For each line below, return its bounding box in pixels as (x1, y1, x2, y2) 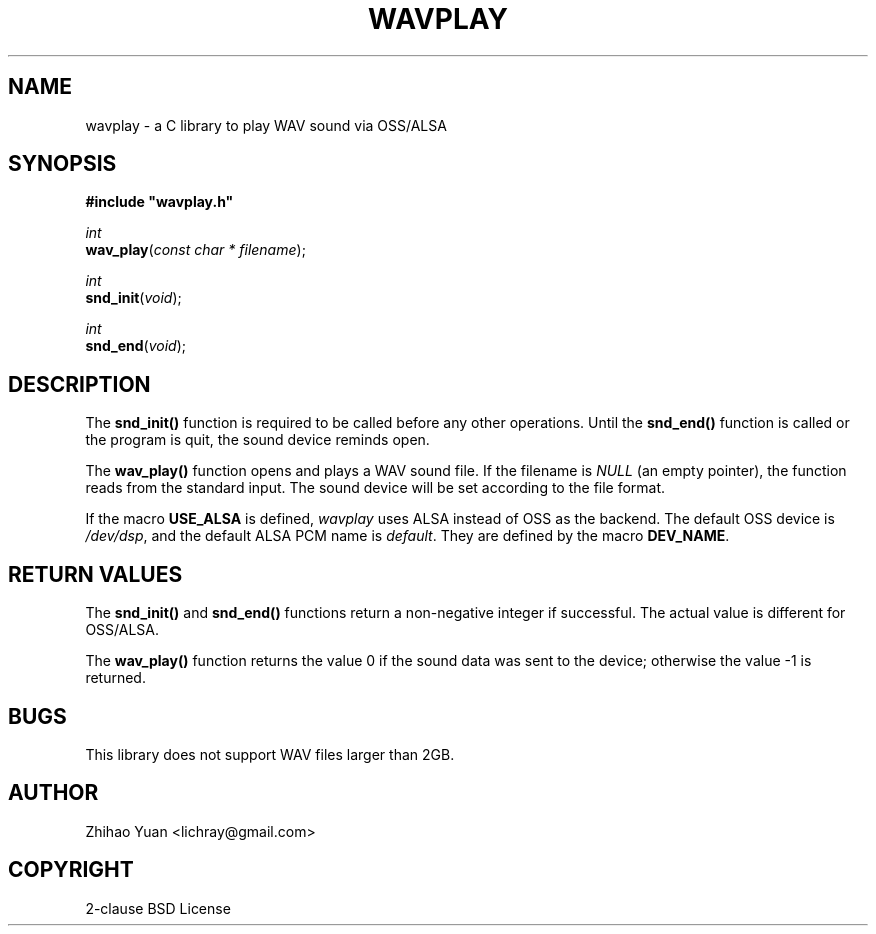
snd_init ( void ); (85, 289, 182, 307)
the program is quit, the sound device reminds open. (85, 431, 430, 449)
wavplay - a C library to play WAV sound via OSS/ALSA (85, 116, 447, 134)
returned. (85, 669, 146, 687)
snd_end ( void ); (85, 337, 187, 355)
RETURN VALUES (8, 561, 183, 587)
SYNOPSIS (8, 151, 117, 177)
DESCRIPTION (8, 371, 151, 397)
